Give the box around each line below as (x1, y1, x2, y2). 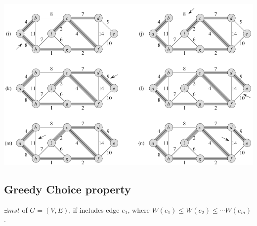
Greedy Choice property (4, 181, 131, 196)
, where (128, 204, 150, 215)
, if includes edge (69, 204, 120, 215)
